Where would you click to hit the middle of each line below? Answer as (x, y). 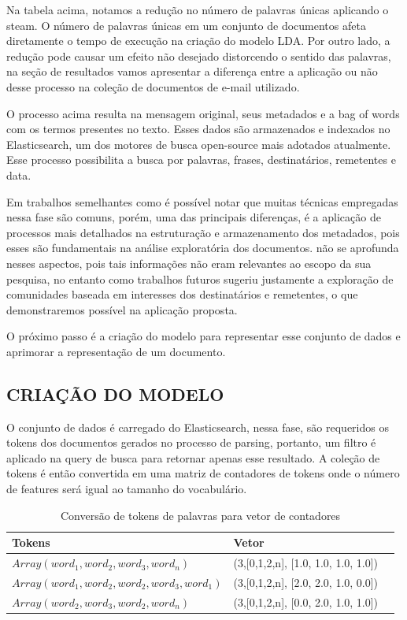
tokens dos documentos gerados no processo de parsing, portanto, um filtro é (191, 442)
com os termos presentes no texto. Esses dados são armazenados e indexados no (198, 129)
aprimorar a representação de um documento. (116, 351)
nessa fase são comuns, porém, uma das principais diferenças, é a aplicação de (194, 217)
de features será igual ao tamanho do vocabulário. (127, 489)
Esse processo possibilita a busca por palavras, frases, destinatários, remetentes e (201, 160)
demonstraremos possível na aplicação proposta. (122, 309)
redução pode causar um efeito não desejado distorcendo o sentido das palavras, (199, 56)
